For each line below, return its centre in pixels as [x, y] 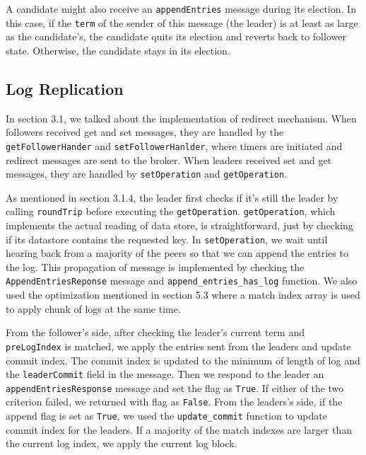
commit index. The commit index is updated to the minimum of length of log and [183, 360]
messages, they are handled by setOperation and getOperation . [147, 174]
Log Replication [65, 88]
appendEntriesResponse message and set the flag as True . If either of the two [175, 387]
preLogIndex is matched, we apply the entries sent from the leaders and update [178, 346]
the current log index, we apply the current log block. [122, 443]
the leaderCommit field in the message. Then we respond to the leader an [165, 374]
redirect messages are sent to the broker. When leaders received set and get [169, 160]
